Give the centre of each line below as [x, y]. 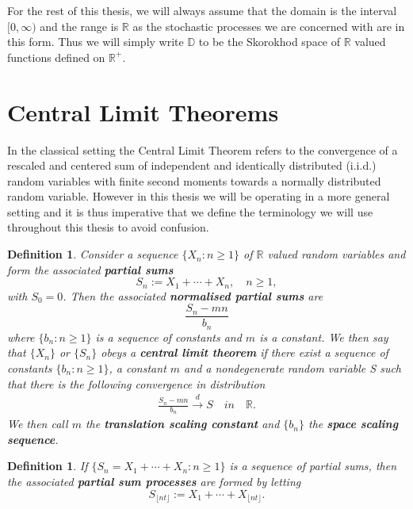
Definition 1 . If [48, 466]
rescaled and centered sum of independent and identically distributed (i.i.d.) [192, 165]
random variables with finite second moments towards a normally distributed [194, 180]
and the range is [79, 26]
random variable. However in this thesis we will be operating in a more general [199, 196]
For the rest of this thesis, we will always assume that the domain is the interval [202, 10]
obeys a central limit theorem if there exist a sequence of [245, 352]
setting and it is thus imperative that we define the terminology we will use [190, 211]
